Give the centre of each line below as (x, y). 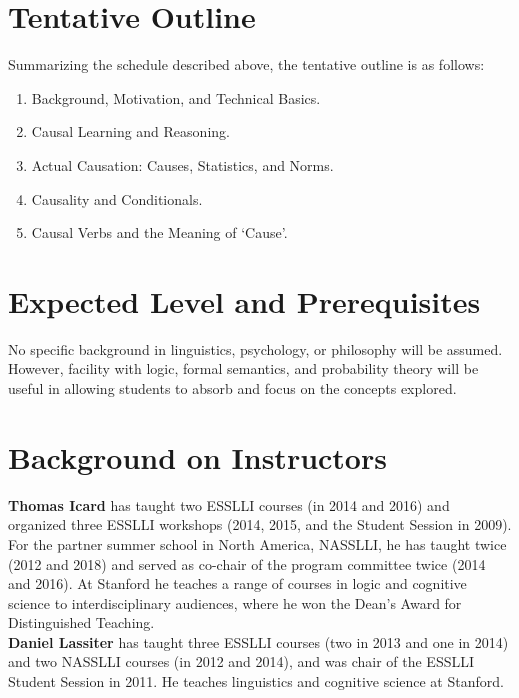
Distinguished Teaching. (81, 622)
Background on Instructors (197, 456)
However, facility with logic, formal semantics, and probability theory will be (243, 368)
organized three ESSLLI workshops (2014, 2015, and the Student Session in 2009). (260, 524)
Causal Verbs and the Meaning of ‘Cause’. (159, 232)
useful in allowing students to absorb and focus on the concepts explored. (232, 388)
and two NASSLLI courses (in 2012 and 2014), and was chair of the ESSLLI (241, 661)
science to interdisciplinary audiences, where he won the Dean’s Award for (235, 602)
